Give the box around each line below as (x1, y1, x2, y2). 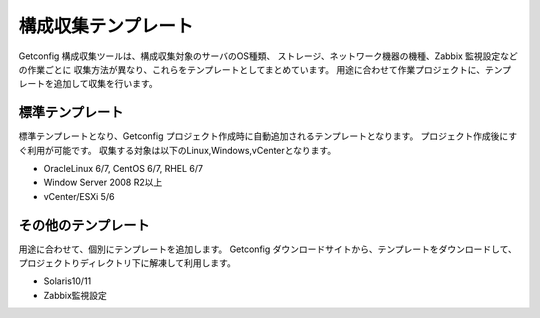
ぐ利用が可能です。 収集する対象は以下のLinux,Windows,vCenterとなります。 (18, 144, 337, 156)
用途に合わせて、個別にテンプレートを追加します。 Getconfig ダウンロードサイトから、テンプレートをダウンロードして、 (18, 243, 517, 255)
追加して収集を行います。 (53, 78, 159, 90)
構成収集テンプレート (18, 15, 194, 37)
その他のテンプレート (18, 216, 150, 234)
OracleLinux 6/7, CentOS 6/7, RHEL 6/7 (43, 163, 204, 175)
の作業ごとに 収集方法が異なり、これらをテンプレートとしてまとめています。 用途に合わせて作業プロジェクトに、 (18, 63, 485, 75)
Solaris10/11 (43, 275, 92, 287)
